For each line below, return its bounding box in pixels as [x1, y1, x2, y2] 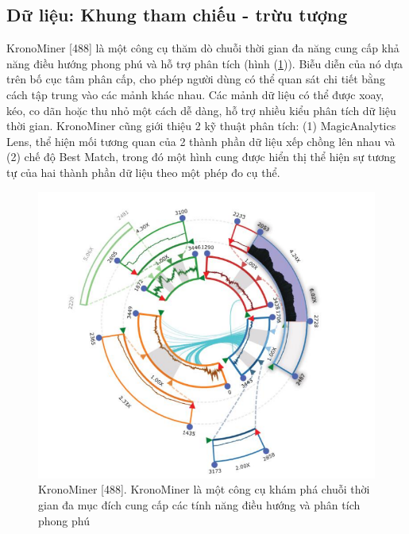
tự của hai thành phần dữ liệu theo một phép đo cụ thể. [6, 163, 280, 180]
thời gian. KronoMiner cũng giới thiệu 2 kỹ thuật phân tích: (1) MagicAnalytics [6, 117, 396, 134]
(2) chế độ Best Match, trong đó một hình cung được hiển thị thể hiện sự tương [6, 148, 396, 165]
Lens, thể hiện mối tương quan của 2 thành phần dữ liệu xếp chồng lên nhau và [6, 133, 395, 149]
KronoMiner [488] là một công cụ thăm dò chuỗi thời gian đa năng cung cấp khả [6, 40, 399, 56]
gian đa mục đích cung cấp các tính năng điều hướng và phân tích [38, 497, 361, 513]
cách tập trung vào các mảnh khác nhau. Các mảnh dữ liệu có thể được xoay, [6, 86, 384, 102]
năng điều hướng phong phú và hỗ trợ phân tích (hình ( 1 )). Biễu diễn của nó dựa [6, 55, 403, 71]
